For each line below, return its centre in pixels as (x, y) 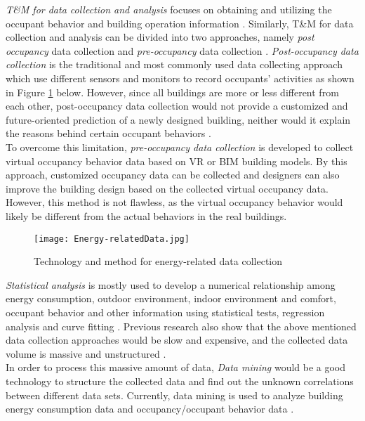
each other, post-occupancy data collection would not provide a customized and (177, 106)
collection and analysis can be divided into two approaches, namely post (160, 37)
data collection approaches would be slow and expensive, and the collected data (177, 340)
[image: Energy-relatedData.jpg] (112, 239)
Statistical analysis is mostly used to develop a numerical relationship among (171, 284)
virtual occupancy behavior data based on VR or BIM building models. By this (177, 161)
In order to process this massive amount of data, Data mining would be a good (176, 367)
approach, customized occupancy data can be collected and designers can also (173, 175)
